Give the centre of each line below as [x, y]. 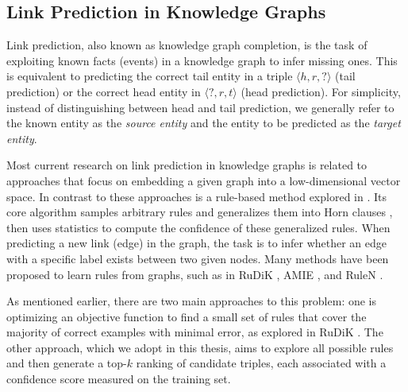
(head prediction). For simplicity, [321, 91]
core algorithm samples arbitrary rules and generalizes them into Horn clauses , [200, 212]
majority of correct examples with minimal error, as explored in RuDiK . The [195, 332]
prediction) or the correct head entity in [104, 91]
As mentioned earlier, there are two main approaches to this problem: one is [192, 301]
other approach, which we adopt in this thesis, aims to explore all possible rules [200, 347]
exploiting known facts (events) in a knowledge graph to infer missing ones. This [202, 60]
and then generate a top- [67, 363]
